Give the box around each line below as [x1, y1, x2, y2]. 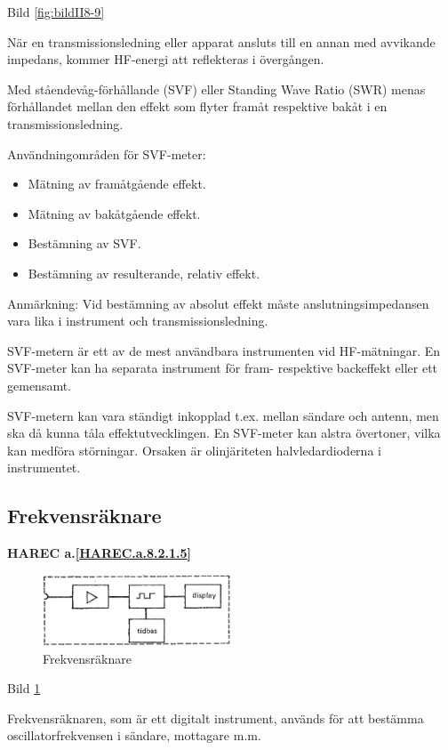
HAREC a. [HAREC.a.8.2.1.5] [7, 544, 192, 562]
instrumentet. [7, 458, 81, 477]
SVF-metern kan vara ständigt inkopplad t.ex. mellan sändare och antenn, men [7, 406, 439, 424]
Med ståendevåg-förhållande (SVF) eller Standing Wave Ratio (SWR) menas [7, 79, 426, 98]
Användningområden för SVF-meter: [7, 144, 206, 163]
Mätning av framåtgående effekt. [28, 174, 206, 193]
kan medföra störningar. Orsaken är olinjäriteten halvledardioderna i [7, 440, 381, 459]
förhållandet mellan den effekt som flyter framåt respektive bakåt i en [7, 97, 388, 116]
